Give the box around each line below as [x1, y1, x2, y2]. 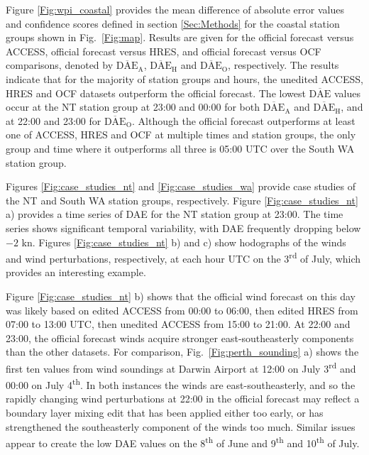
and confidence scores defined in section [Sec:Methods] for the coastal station [6, 16, 340, 31]
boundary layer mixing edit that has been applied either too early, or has [6, 405, 324, 420]
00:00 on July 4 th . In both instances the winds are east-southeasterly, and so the [6, 375, 356, 392]
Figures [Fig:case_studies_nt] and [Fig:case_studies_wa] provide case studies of [6, 179, 356, 194]
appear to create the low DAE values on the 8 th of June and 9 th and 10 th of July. [6, 434, 360, 450]
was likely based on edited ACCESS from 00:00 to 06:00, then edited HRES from [6, 302, 358, 317]
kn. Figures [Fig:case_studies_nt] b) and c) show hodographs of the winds [21, 234, 346, 249]
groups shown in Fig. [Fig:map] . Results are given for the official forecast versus [6, 30, 354, 45]
